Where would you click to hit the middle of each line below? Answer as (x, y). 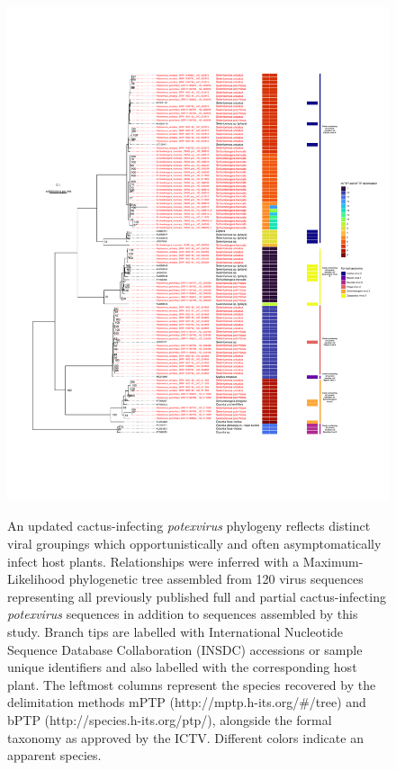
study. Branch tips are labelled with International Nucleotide (175, 632)
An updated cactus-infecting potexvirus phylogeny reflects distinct (189, 526)
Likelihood (36, 579)
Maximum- (333, 561)
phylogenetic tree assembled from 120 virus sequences (216, 579)
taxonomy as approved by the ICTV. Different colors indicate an (185, 737)
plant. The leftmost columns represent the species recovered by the (192, 684)
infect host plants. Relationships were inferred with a (153, 561)
